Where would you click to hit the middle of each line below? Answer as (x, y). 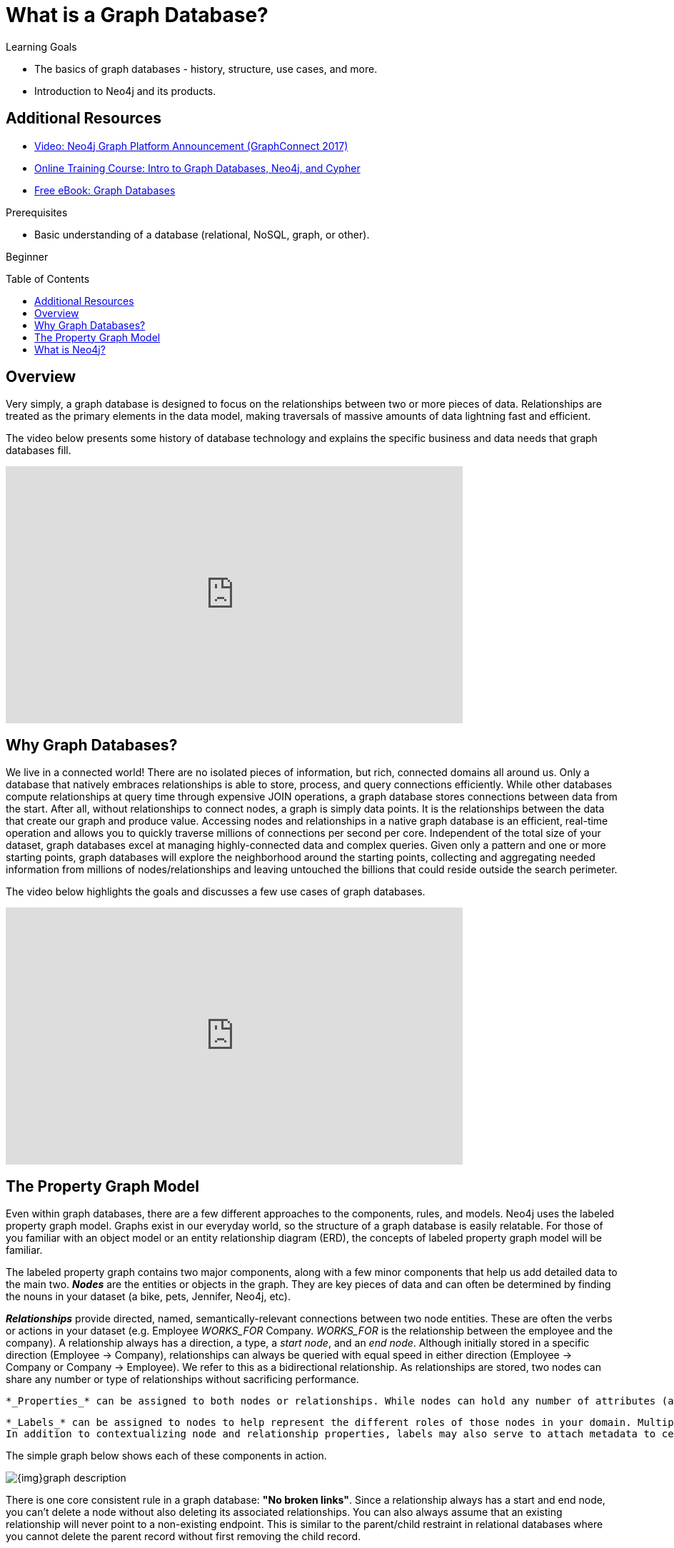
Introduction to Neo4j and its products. (125, 91)
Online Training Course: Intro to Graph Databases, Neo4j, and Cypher (197, 168)
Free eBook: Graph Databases (105, 190)
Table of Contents (48, 278)
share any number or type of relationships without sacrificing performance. (182, 1379)
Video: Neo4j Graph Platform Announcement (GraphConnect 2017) (191, 146)
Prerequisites (37, 212)
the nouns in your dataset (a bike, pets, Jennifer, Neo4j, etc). (148, 1297)
